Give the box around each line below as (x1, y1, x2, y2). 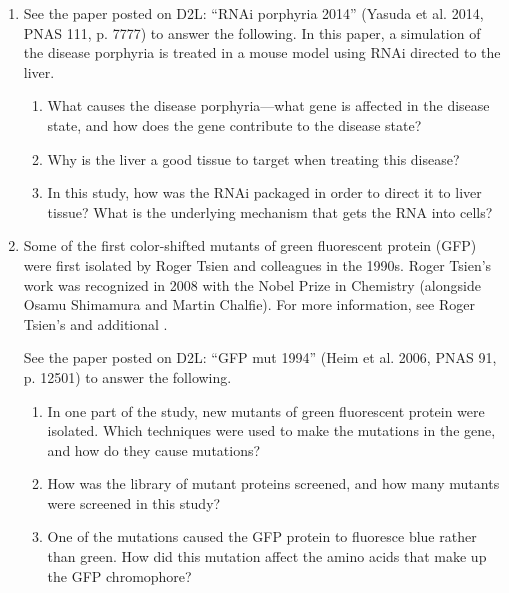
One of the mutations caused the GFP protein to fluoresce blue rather (47, 526, 477, 547)
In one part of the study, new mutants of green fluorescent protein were (47, 400, 485, 421)
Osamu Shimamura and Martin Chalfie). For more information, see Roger (23, 294, 475, 315)
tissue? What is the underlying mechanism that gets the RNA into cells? (47, 201, 493, 222)
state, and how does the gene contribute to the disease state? (47, 114, 422, 135)
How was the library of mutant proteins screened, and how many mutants (47, 473, 500, 494)
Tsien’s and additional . (23, 313, 168, 334)
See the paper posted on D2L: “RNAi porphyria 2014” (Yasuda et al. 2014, (23, 3, 484, 23)
